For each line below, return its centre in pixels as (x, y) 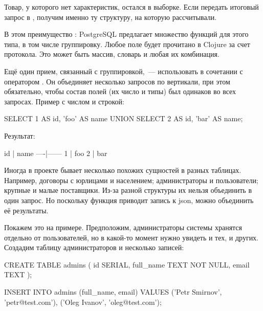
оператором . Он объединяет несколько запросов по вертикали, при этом (117, 81)
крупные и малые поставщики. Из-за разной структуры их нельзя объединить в (128, 190)
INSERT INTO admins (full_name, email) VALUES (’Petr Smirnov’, (113, 292)
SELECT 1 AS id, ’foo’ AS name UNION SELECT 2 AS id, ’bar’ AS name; (124, 118)
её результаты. (26, 210)
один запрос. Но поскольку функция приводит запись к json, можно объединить (129, 200)
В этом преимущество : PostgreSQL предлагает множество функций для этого (126, 34)
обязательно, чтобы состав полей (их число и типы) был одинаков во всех (120, 91)
